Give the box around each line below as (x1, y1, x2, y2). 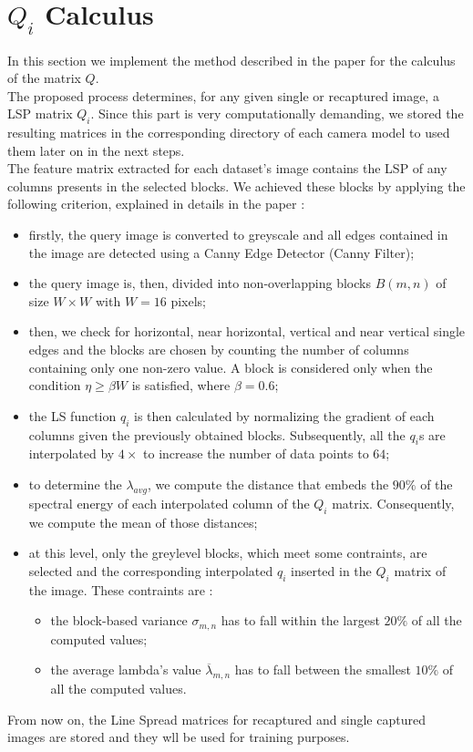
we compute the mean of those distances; (28, 512, 258, 531)
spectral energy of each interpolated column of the (28, 493, 310, 512)
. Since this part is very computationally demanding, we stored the (90, 104, 464, 123)
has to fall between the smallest (234, 660, 411, 679)
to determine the (28, 475, 122, 494)
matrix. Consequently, (332, 493, 455, 512)
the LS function (28, 406, 117, 425)
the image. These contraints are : (28, 580, 213, 599)
